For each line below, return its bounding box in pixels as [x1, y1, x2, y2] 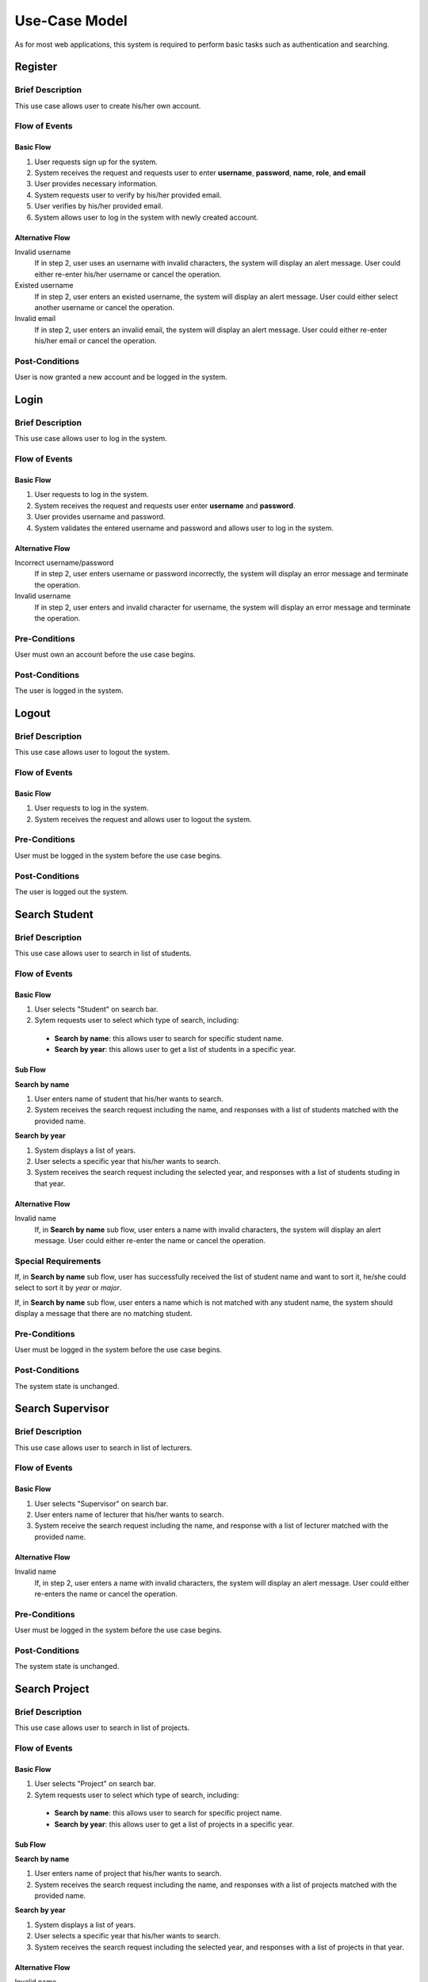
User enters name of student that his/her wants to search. [34, 1094, 224, 1104]
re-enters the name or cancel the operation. [34, 1589, 178, 1598]
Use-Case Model [14, 12, 128, 29]
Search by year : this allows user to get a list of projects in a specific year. [54, 1819, 295, 1829]
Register [14, 60, 58, 74]
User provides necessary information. [34, 179, 158, 189]
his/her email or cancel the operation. [34, 336, 158, 346]
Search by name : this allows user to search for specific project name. [54, 1808, 282, 1818]
